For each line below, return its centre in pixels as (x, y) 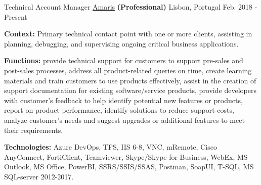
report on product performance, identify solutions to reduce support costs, (119, 110)
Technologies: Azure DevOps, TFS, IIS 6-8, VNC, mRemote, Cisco (111, 147)
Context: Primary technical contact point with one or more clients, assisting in (128, 34)
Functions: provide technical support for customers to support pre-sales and (124, 60)
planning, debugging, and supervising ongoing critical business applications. (121, 43)
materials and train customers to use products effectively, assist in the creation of (130, 80)
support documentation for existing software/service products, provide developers (130, 90)
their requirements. (34, 130)
